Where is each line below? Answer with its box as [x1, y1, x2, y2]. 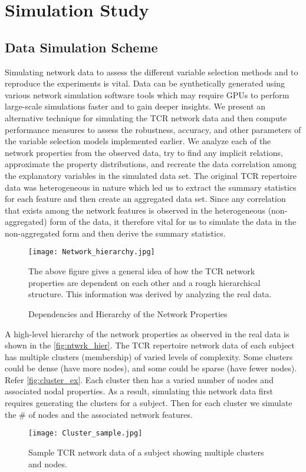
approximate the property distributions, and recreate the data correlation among [5, 158, 297, 170]
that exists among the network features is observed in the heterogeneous [5, 204, 265, 216]
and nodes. [28, 457, 67, 470]
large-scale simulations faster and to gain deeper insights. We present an [5, 100, 266, 112]
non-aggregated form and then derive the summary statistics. [5, 227, 226, 239]
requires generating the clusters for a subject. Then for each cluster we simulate [5, 397, 292, 409]
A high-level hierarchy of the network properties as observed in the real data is [5, 327, 289, 340]
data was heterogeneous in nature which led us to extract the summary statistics [5, 181, 297, 193]
